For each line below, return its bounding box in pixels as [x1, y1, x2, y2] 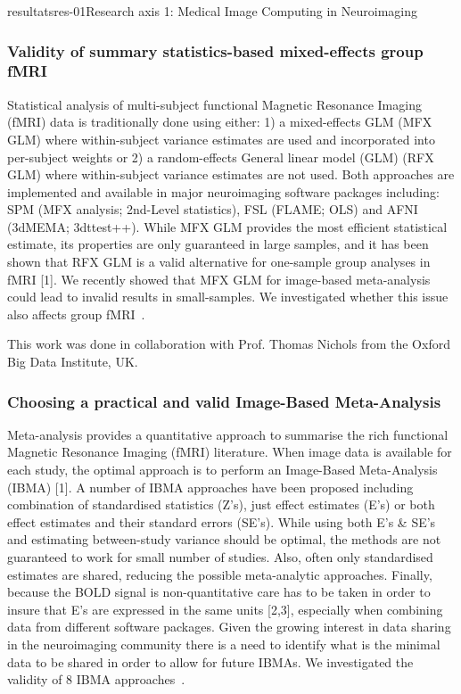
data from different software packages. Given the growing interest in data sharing [7, 617, 451, 636]
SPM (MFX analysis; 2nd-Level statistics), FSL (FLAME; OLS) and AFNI [7, 200, 418, 219]
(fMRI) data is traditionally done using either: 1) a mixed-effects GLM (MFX [7, 112, 432, 131]
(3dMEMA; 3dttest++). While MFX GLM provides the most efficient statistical [7, 217, 448, 235]
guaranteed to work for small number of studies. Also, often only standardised [7, 548, 433, 566]
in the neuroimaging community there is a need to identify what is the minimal [7, 634, 440, 653]
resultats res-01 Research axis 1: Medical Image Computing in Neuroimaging [7, 2, 417, 20]
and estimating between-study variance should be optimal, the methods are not [7, 530, 441, 549]
